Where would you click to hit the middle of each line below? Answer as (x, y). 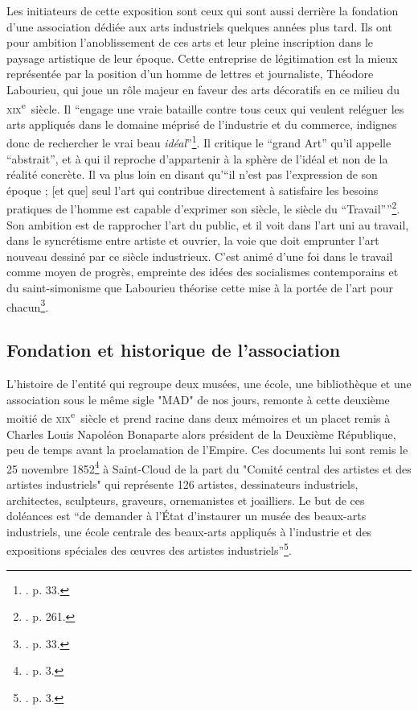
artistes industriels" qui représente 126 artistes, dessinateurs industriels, (182, 484)
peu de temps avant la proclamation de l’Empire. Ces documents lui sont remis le (207, 450)
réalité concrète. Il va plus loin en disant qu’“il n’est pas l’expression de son (192, 174)
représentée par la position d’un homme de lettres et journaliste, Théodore (190, 74)
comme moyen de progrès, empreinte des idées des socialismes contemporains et (203, 272)
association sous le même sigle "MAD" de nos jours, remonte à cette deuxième (198, 399)
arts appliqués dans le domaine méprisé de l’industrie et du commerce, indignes (202, 124)
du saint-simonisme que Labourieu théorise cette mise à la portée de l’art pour (200, 288)
